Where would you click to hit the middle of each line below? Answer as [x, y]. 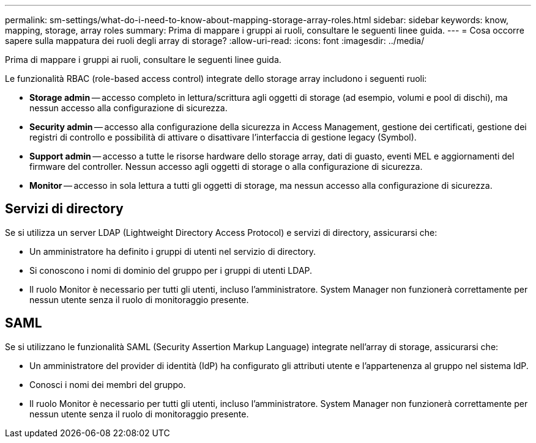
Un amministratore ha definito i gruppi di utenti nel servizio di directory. [173, 251]
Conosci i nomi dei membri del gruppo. [108, 384]
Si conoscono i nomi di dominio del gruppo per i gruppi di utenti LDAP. [171, 270]
